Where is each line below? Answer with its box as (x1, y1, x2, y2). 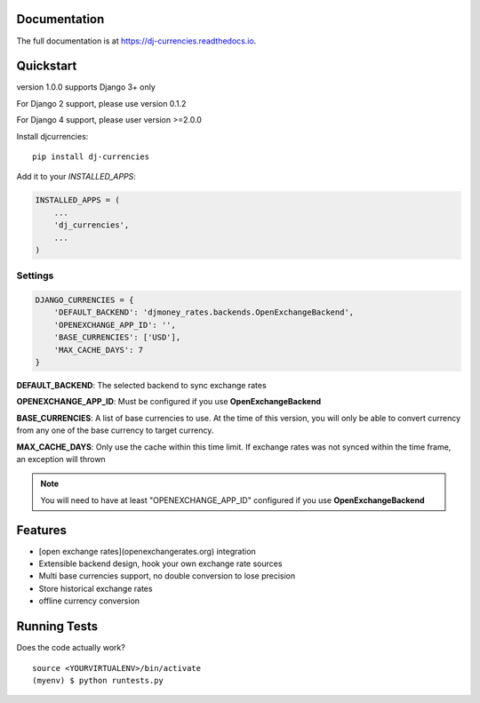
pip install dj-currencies (32, 151, 150, 162)
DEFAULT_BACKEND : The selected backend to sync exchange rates (16, 380, 267, 390)
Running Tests (16, 619, 98, 635)
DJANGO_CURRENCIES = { (35, 295, 134, 306)
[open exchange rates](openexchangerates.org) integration (38, 546, 257, 556)
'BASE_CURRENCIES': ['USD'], (53, 332, 181, 342)
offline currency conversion (38, 595, 140, 606)
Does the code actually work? (16, 643, 126, 653)
